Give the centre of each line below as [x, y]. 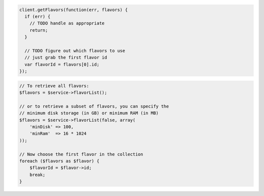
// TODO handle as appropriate [67, 23]
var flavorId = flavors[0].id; [62, 64]
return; [39, 30]
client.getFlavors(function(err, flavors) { [74, 10]
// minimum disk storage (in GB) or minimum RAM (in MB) [89, 113]
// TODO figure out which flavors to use [75, 51]
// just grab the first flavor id [66, 58]
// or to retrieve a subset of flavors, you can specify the [94, 106]
